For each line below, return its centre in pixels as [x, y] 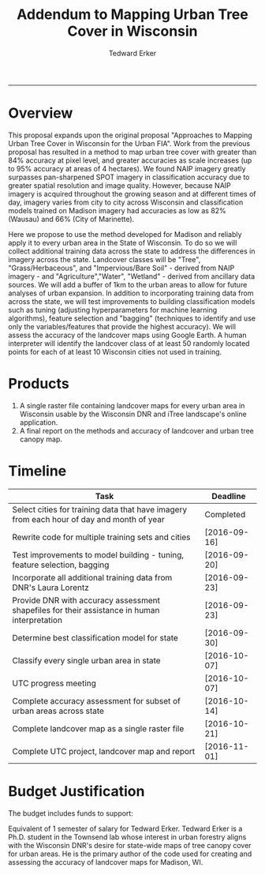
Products [39, 384]
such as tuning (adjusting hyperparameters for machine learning [113, 310]
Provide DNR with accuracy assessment [86, 600]
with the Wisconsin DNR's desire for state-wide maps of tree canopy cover [130, 845]
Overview [41, 113]
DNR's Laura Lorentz [50, 588]
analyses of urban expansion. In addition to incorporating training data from [131, 293]
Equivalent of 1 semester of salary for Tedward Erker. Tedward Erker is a [125, 828]
